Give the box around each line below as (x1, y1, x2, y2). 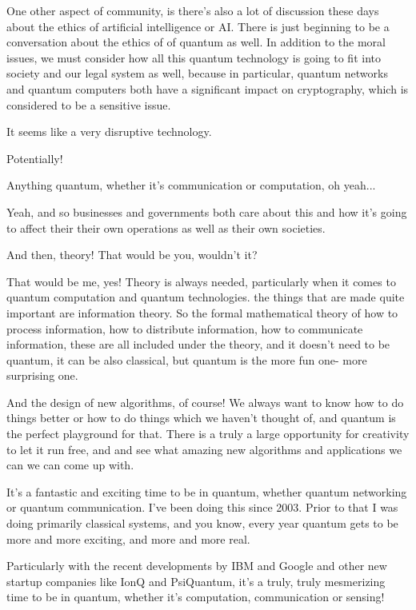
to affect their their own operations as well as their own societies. (6, 219, 326, 236)
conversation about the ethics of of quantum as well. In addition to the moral (6, 34, 386, 50)
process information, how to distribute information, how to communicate (6, 320, 363, 337)
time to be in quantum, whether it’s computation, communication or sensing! (6, 588, 385, 605)
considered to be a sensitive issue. (6, 96, 171, 113)
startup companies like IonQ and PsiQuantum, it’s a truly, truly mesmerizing (6, 572, 386, 589)
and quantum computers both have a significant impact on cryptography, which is (6, 80, 409, 97)
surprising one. (6, 367, 78, 384)
